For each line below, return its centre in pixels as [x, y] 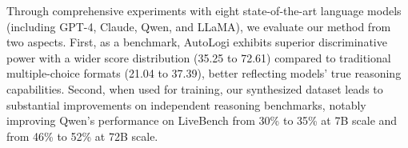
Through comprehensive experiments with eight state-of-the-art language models [204, 10]
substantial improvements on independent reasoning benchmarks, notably [186, 104]
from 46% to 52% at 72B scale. [82, 136]
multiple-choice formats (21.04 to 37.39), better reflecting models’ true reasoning [204, 73]
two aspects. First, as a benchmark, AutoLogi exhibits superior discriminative [197, 42]
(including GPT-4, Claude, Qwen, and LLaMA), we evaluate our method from [199, 26]
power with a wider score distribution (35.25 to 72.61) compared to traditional [199, 57]
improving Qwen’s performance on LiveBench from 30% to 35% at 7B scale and [202, 120]
